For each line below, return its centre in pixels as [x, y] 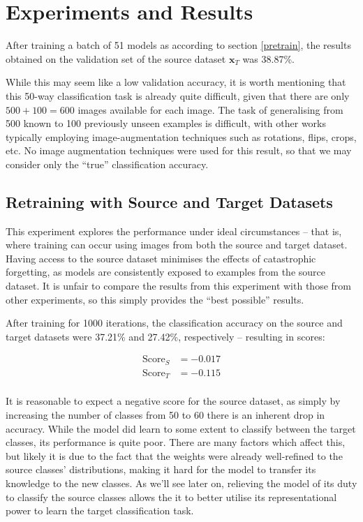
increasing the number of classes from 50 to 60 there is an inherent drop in [165, 415]
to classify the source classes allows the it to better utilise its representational [171, 497]
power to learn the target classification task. [100, 510]
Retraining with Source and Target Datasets [169, 201]
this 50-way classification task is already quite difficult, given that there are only [178, 95]
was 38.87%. [268, 58]
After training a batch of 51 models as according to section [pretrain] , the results [178, 45]
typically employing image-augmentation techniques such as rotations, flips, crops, [181, 136]
